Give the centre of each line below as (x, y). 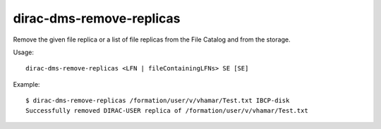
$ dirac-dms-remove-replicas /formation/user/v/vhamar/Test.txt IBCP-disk (158, 101)
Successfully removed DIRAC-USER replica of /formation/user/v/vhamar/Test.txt (167, 110)
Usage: (24, 52)
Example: (26, 84)
